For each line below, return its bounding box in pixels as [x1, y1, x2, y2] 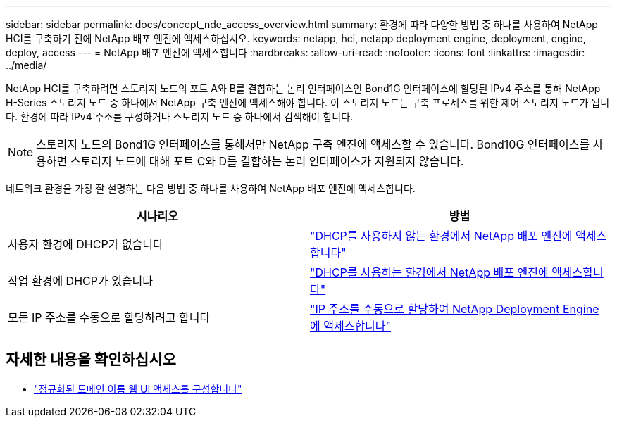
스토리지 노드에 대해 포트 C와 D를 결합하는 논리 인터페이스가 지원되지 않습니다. [70, 154, 464, 168]
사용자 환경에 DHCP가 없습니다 [8, 237, 163, 251]
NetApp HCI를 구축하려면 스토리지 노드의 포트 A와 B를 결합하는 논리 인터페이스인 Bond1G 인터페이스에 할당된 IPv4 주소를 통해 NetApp [6, 82, 601, 94]
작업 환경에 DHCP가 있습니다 [8, 274, 154, 288]
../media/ [6, 59, 47, 71]
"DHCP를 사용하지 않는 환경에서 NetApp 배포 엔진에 [310, 229, 573, 243]
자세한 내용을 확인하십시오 [6, 351, 176, 369]
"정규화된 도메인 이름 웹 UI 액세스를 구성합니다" [34, 382, 242, 395]
